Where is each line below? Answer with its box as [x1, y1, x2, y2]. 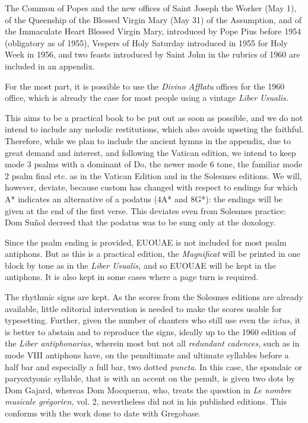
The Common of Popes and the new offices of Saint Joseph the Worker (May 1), [5, 2, 297, 14]
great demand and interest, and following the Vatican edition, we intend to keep [5, 146, 296, 158]
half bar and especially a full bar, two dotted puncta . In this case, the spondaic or [5, 360, 302, 373]
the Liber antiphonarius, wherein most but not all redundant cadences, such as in [5, 337, 300, 349]
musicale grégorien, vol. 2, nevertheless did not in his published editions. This [5, 395, 287, 408]
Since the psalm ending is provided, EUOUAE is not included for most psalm [5, 236, 287, 248]
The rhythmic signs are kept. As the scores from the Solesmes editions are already [5, 291, 303, 303]
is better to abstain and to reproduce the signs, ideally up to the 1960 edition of [5, 325, 296, 338]
